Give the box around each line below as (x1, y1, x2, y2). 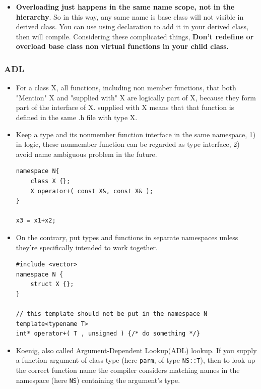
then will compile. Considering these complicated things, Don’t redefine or (16, 31, 254, 41)
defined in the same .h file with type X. (16, 112, 138, 122)
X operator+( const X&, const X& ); (30, 187, 153, 195)
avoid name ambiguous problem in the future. (16, 148, 157, 159)
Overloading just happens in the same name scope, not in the (16, 2, 235, 12)
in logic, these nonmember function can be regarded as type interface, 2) (16, 139, 240, 149)
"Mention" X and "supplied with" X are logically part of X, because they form (16, 92, 256, 102)
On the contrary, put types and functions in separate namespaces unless (16, 232, 238, 242)
